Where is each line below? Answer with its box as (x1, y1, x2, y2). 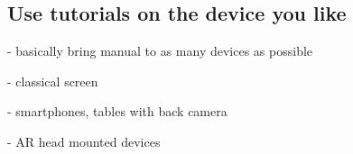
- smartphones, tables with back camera (7, 102, 228, 121)
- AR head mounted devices (7, 131, 161, 150)
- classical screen (7, 71, 98, 90)
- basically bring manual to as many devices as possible (7, 41, 313, 60)
